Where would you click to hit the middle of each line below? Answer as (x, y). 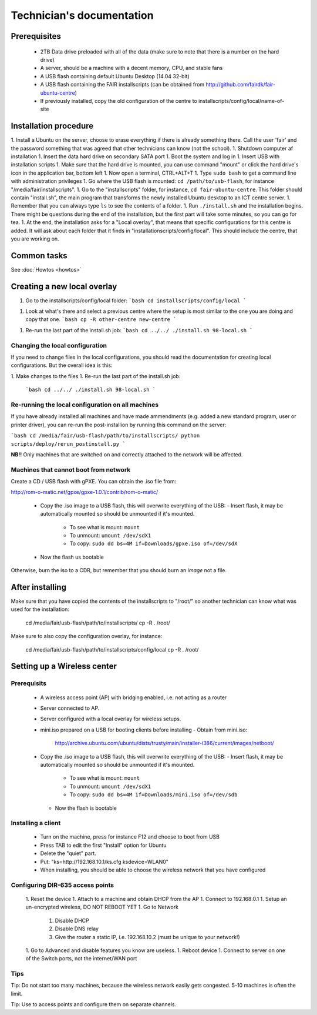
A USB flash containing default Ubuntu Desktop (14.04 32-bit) (115, 76)
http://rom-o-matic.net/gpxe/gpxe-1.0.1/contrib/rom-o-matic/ (85, 492)
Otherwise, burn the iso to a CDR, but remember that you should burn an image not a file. (119, 570)
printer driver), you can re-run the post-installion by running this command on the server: (119, 425)
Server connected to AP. (70, 708)
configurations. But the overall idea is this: (62, 365)
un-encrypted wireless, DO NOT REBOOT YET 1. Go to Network (102, 907)
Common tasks (39, 256)
